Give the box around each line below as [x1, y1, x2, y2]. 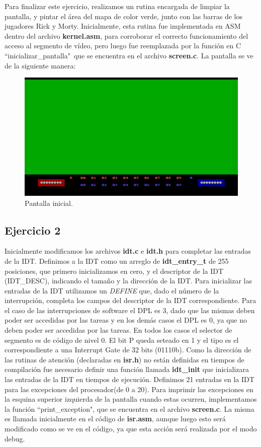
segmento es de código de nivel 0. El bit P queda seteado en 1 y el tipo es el [5, 334, 239, 345]
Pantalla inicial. [25, 197, 73, 208]
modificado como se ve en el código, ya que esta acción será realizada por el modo [5, 423, 257, 433]
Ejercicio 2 [5, 222, 61, 238]
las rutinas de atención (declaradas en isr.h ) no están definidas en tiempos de [5, 354, 244, 364]
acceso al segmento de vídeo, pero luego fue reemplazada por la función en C [5, 40, 241, 51]
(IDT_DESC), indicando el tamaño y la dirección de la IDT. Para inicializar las [5, 275, 252, 286]
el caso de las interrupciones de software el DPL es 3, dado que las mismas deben [5, 305, 255, 315]
